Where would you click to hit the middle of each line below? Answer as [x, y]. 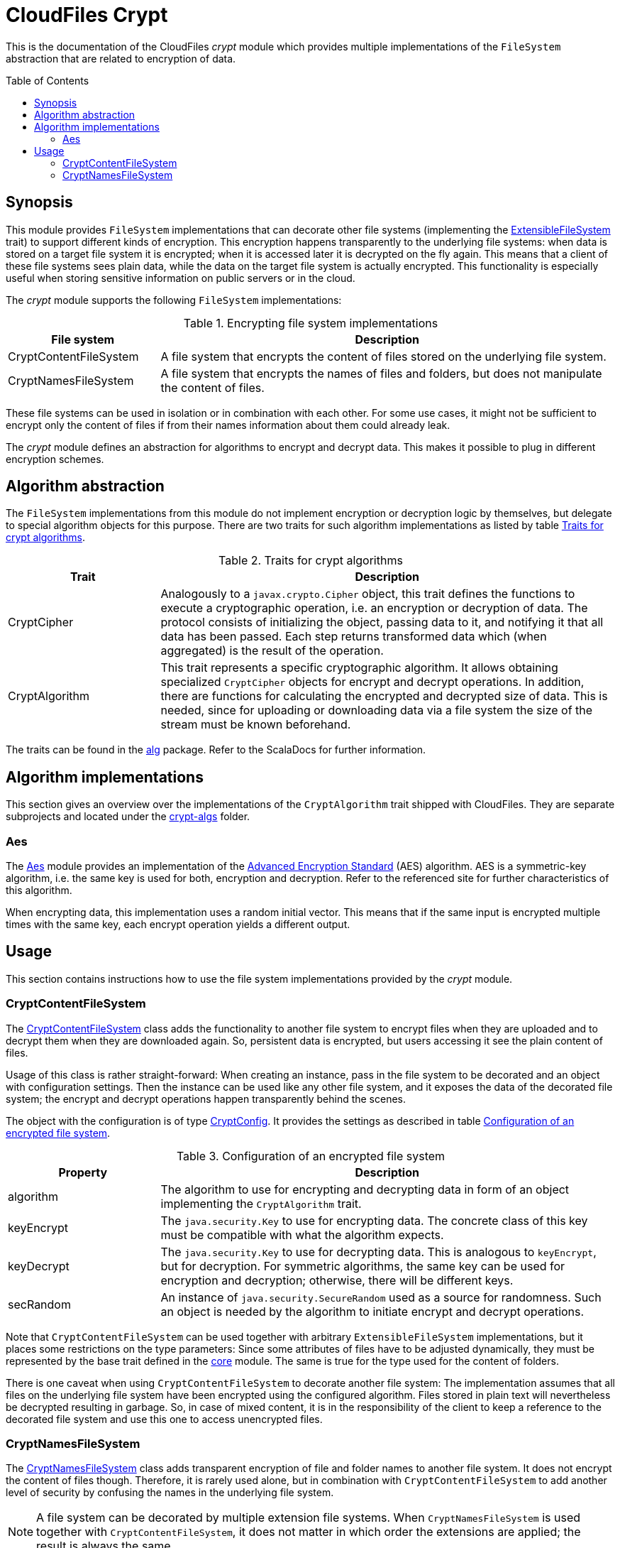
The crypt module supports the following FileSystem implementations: [174, 300]
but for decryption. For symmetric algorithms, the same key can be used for [363, 1266]
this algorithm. [39, 890]
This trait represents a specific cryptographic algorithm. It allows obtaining [359, 668]
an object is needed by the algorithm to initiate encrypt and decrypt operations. [372, 1311]
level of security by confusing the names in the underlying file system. [170, 1493]
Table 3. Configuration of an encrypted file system [311, 1156]
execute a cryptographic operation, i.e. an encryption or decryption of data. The [374, 608]
